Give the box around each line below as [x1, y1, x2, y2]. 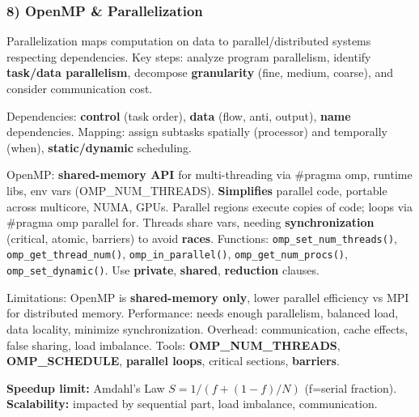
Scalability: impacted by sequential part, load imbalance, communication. [6, 395, 378, 412]
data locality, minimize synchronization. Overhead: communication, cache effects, [6, 320, 408, 337]
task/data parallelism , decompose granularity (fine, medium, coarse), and [6, 64, 394, 81]
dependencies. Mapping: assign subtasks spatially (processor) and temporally [6, 123, 388, 140]
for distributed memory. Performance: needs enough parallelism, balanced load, [6, 304, 399, 321]
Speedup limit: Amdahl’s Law [6, 379, 165, 396]
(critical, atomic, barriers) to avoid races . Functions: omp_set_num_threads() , [6, 229, 397, 246]
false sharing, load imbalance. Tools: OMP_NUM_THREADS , [6, 336, 341, 353]
